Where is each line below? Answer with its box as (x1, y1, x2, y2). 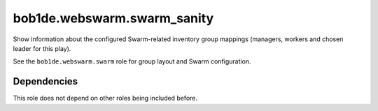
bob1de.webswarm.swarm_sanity (13, 10, 214, 26)
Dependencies (13, 75, 78, 87)
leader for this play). (13, 44, 71, 52)
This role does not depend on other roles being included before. (13, 94, 198, 103)
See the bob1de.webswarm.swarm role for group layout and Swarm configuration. (13, 57, 251, 66)
